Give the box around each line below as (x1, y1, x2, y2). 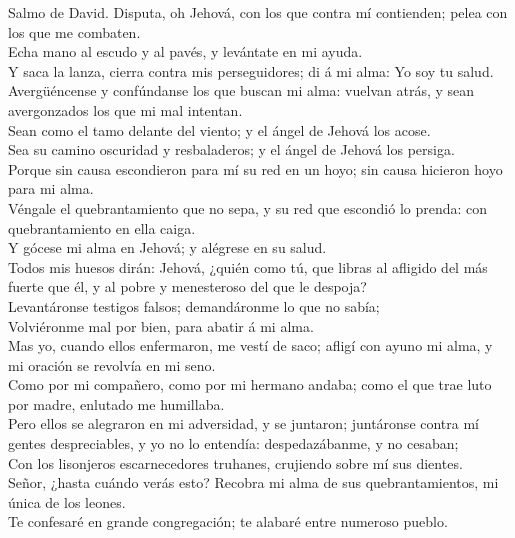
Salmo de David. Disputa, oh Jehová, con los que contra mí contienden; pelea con (8, 2, 508, 22)
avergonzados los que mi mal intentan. (8, 99, 243, 120)
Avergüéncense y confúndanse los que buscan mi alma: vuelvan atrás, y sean (8, 80, 475, 101)
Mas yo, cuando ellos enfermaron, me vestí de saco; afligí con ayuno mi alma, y (8, 335, 493, 356)
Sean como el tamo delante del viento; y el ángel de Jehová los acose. (8, 119, 431, 140)
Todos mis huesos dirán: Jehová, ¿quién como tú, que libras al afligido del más (8, 256, 488, 277)
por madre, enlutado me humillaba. (8, 393, 225, 414)
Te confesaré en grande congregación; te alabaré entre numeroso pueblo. (8, 511, 448, 532)
